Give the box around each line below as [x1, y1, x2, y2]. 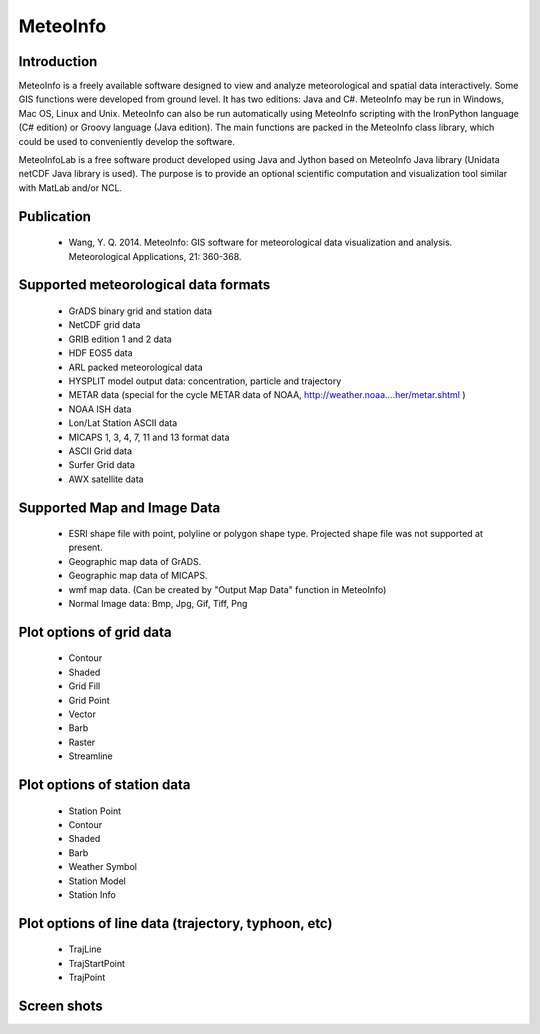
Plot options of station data [18, 776, 191, 793]
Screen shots [18, 997, 104, 1014]
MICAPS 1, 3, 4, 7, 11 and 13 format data [68, 431, 230, 443]
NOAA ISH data [68, 403, 132, 415]
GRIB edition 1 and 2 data [68, 333, 172, 345]
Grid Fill [68, 680, 101, 692]
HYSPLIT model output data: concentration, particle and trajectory [68, 375, 342, 387]
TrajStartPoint [68, 957, 125, 969]
